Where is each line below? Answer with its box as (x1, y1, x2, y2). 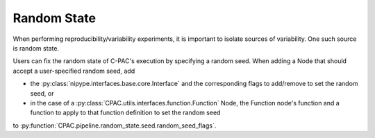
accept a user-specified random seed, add (12, 67, 135, 75)
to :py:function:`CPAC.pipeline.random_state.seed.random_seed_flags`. (12, 121, 217, 130)
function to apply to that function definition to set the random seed (30, 108, 221, 117)
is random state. (12, 44, 59, 52)
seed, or (30, 89, 54, 97)
